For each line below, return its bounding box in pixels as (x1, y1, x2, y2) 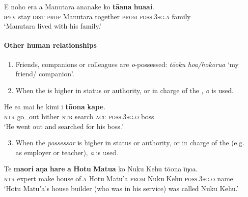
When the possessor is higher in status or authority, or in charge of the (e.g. (15, 137, 245, 148)
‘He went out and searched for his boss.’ (4, 121, 123, 131)
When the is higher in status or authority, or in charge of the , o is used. (15, 85, 234, 95)
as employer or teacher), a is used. (15, 147, 118, 157)
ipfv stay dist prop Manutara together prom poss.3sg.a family (4, 11, 191, 21)
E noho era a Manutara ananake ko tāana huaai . (4, 1, 154, 11)
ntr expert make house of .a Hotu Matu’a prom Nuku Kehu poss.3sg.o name (4, 173, 233, 183)
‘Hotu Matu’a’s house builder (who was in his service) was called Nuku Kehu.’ (4, 183, 239, 193)
